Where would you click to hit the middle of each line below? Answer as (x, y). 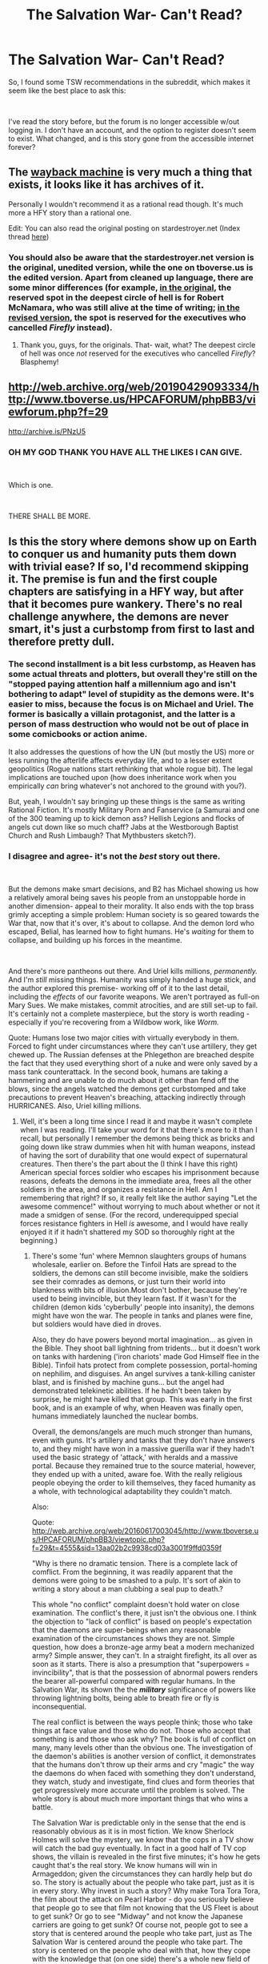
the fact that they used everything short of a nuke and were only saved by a (133, 1064)
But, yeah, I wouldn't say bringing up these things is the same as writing (127, 801)
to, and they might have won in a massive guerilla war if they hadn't (143, 1449)
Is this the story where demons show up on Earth (133, 541)
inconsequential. (59, 1707)
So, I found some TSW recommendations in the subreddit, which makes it (129, 82)
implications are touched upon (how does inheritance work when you (122, 777)
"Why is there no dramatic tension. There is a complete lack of (135, 1564)
